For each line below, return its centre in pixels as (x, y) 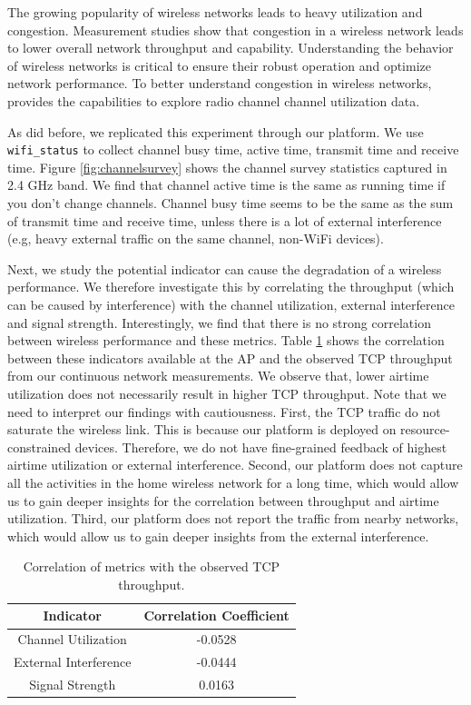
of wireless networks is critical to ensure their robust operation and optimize (219, 65)
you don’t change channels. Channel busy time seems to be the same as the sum (231, 203)
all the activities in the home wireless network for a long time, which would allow (233, 482)
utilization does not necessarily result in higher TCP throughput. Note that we (227, 393)
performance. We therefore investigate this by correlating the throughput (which (231, 287)
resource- (425, 429)
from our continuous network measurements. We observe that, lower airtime (218, 376)
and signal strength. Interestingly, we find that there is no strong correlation (219, 322)
